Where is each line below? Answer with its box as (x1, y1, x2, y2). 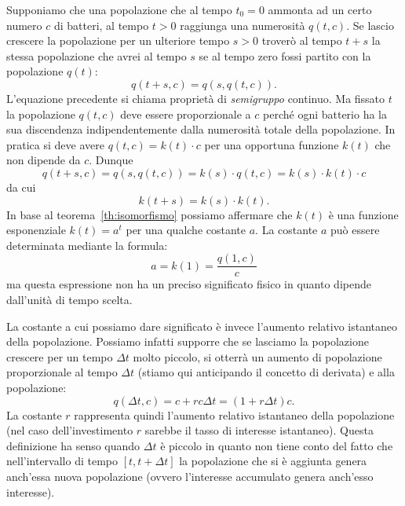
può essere (330, 222, 380, 238)
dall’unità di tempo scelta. (6, 291, 133, 307)
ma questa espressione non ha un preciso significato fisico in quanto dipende (6, 276, 371, 292)
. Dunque (89, 152, 133, 168)
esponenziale (6, 222, 66, 238)
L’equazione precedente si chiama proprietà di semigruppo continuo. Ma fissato (6, 90, 385, 106)
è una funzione (328, 206, 399, 222)
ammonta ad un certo (268, 2, 372, 17)
